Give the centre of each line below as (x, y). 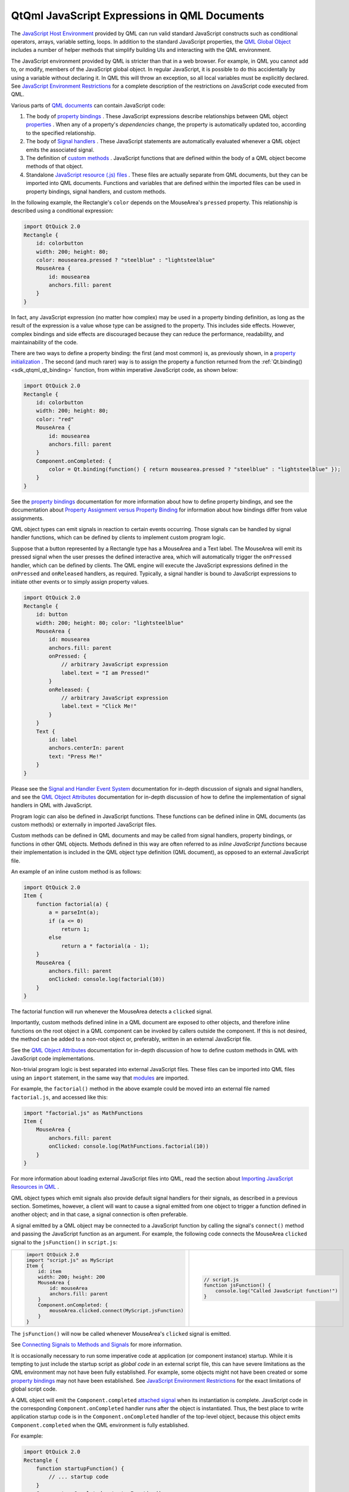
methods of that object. (54, 167)
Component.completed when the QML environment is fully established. (100, 1425)
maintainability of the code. (44, 343)
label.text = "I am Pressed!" (105, 673)
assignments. (27, 518)
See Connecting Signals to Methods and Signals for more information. (97, 1345)
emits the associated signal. (60, 150)
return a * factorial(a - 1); (105, 946)
